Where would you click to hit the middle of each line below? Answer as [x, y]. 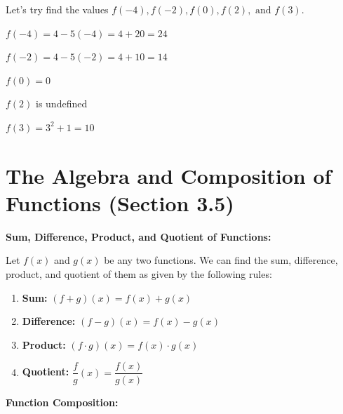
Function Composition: [62, 402]
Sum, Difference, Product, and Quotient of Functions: [139, 236]
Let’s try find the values [57, 9]
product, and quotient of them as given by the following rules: [139, 274]
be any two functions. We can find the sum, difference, [221, 260]
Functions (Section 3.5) [120, 202]
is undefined [62, 103]
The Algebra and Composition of [169, 175]
